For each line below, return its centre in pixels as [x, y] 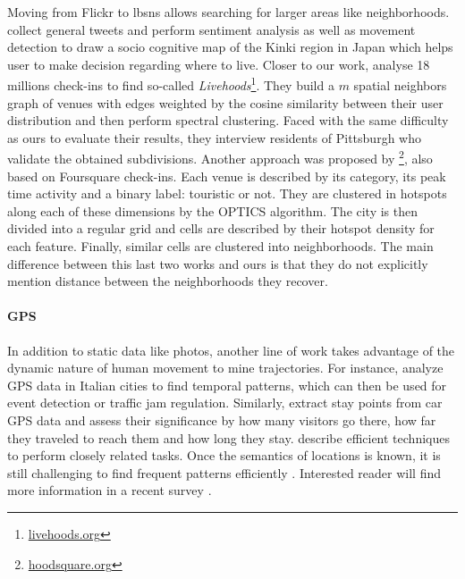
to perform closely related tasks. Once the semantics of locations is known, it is [224, 455]
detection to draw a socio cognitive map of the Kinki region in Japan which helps [230, 47]
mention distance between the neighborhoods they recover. [168, 281]
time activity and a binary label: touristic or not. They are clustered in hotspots [227, 193]
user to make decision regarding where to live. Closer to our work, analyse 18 [219, 64]
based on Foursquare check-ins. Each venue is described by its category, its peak [227, 176]
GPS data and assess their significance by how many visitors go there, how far [222, 420]
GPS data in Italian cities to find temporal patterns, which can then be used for [227, 385]
